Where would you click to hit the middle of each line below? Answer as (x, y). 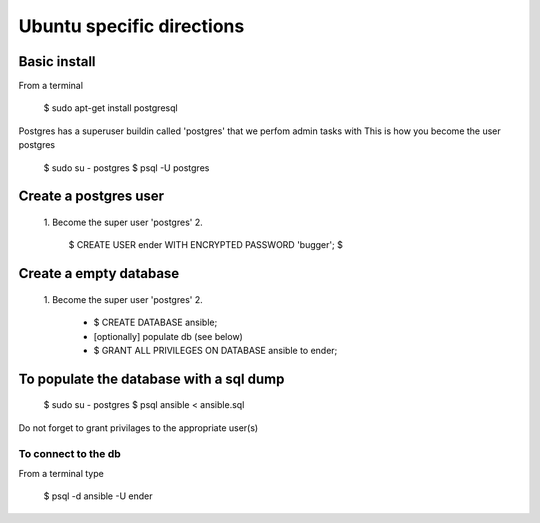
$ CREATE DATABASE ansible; (155, 322)
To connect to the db (70, 453)
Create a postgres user (91, 196)
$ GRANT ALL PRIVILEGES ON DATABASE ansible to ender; (215, 350)
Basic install (57, 61)
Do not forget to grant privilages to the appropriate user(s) (138, 427)
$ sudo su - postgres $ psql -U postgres (126, 167)
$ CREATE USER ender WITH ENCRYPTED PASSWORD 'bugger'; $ (206, 245)
